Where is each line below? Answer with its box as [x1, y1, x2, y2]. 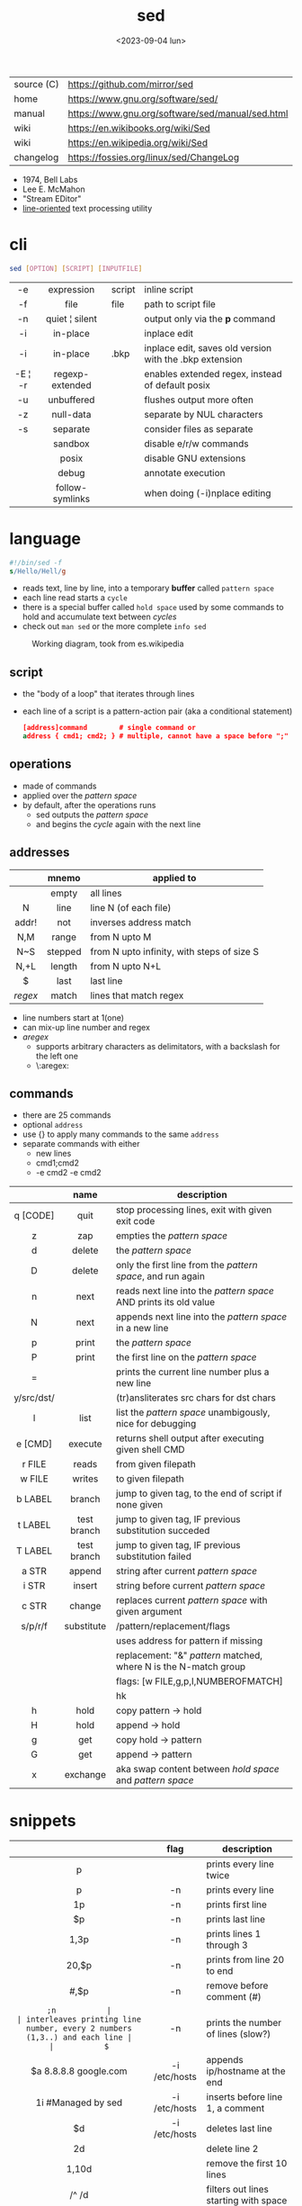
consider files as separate [144, 422, 253, 435]
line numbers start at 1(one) [22, 1012, 124, 1022]
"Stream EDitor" [22, 193, 82, 203]
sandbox [53, 437, 90, 450]
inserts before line [206, 2091, 283, 2103]
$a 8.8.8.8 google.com [31, 2065, 128, 2077]
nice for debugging [115, 1418, 197, 1430]
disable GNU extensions [144, 452, 246, 464]
